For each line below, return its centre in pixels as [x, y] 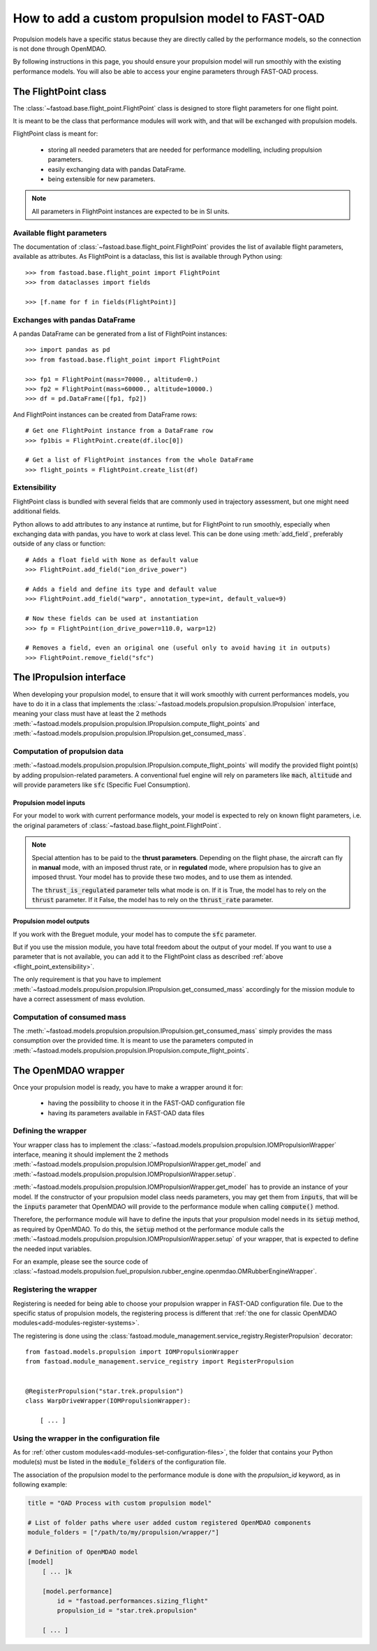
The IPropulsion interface [69, 677]
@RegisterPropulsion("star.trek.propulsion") [105, 1391]
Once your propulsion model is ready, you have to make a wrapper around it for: [128, 1087]
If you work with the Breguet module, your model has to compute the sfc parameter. [135, 934]
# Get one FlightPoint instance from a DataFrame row [119, 431]
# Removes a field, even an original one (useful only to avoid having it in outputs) [178, 648]
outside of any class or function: [59, 544]
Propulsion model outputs [51, 921]
